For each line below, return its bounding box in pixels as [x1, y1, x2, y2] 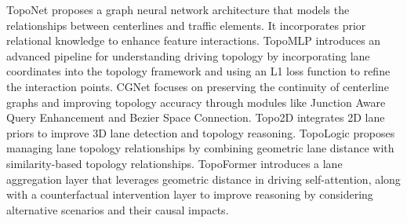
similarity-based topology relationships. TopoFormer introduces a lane [6, 155, 343, 171]
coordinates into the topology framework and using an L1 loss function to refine [6, 63, 391, 79]
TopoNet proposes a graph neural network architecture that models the [6, 2, 350, 17]
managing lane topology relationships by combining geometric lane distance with [6, 140, 394, 156]
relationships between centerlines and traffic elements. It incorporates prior [6, 16, 366, 33]
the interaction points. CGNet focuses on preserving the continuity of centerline [6, 78, 389, 94]
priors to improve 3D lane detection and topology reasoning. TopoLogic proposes [6, 124, 395, 141]
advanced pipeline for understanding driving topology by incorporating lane [6, 47, 370, 64]
